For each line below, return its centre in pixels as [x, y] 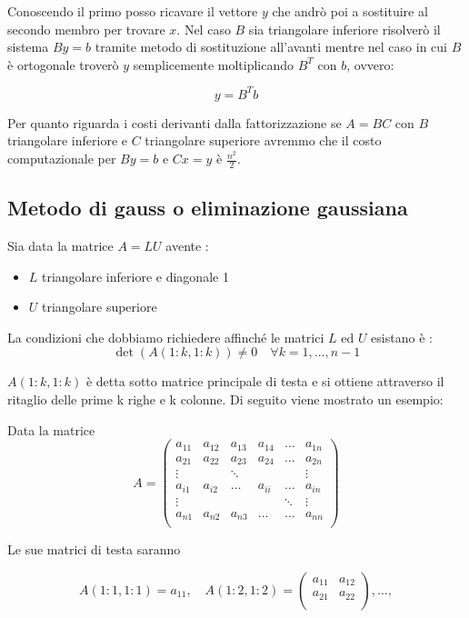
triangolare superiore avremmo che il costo [263, 140]
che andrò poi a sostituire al [350, 11]
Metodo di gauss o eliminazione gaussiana [208, 208]
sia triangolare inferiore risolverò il [344, 29]
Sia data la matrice [60, 246]
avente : [187, 246]
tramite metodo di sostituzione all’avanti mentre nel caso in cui [271, 47]
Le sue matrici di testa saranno [94, 549]
